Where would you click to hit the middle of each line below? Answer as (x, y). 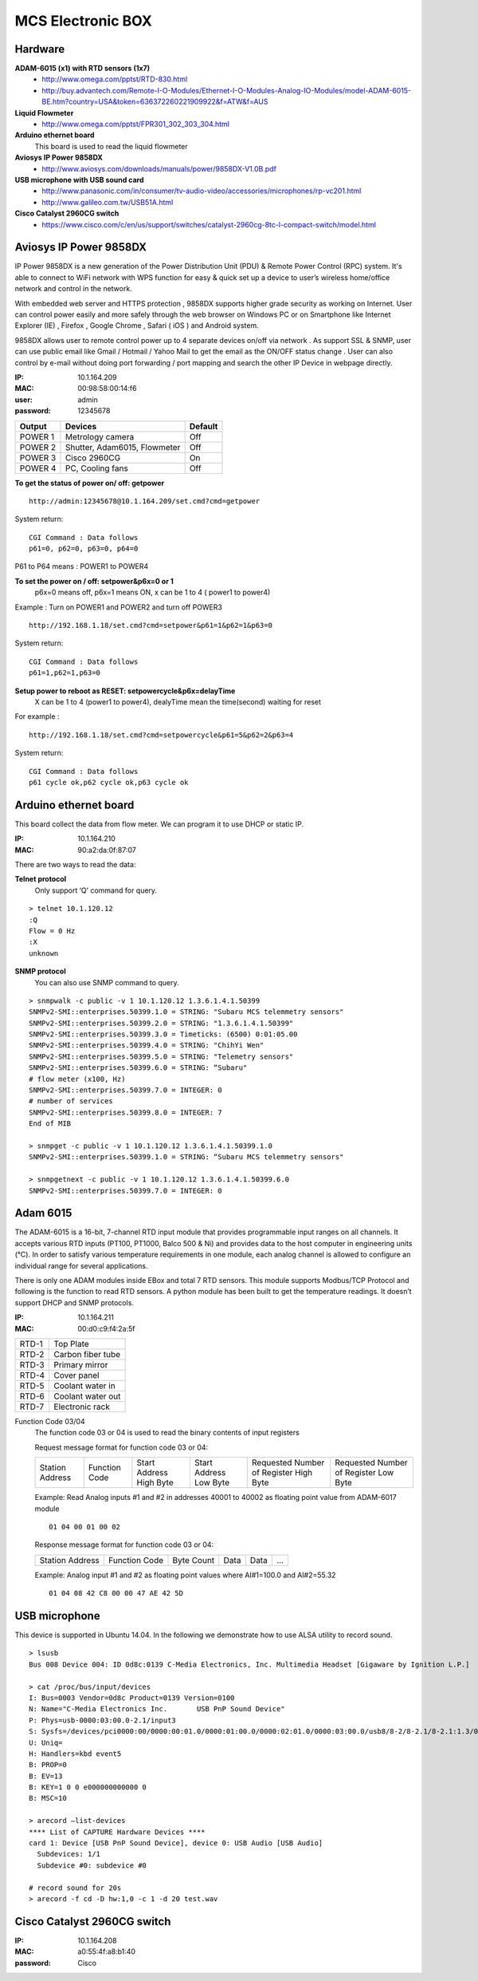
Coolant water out (87, 1396)
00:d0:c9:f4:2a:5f (106, 1328)
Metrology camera (100, 436)
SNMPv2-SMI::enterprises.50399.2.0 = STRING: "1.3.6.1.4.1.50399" (161, 1023)
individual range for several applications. (81, 1265)
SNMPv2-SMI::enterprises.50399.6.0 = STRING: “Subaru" (138, 1068)
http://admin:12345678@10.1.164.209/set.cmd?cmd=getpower (145, 501)
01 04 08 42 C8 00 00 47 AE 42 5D (116, 1593)
